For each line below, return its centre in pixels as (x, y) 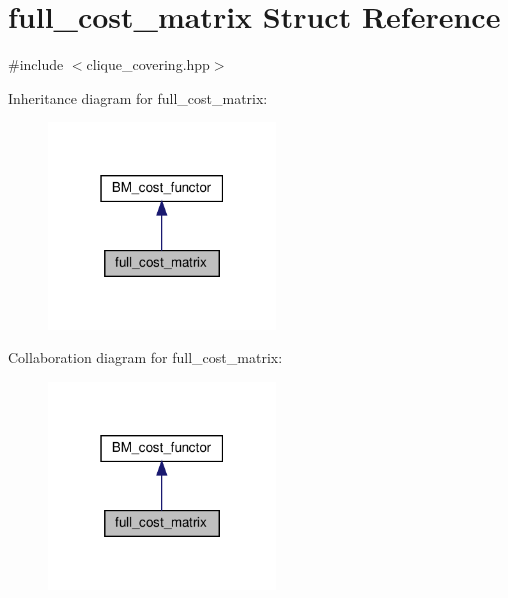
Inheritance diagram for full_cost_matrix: (138, 97)
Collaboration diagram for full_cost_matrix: (145, 357)
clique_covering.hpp (148, 64)
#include (36, 64)
